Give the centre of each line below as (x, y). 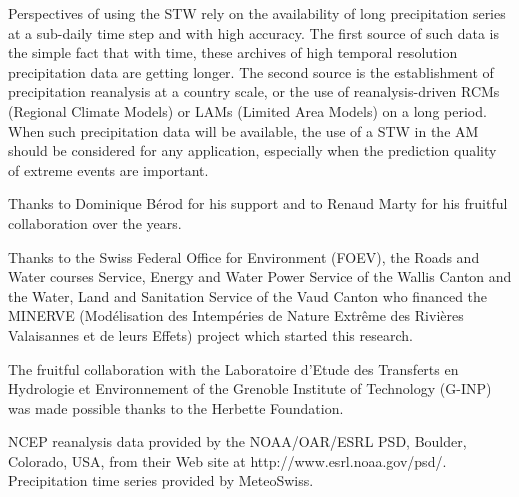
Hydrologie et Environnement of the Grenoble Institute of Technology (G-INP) (250, 388)
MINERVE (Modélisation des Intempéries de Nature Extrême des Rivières (236, 315)
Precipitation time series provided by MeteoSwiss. (161, 480)
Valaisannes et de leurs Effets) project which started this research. (210, 334)
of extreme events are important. (108, 169)
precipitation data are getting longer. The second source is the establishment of (251, 71)
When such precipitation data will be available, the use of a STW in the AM (243, 130)
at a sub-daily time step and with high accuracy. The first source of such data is (253, 32)
